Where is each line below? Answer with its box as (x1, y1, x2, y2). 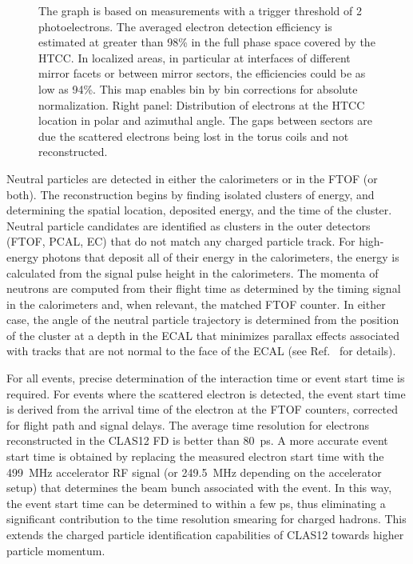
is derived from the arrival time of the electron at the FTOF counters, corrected (6, 401, 399, 418)
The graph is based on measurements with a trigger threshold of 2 (38, 2, 363, 18)
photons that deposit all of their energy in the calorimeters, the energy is (42, 248, 399, 265)
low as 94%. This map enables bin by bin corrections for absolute (38, 80, 358, 97)
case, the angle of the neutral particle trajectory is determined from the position (6, 311, 399, 328)
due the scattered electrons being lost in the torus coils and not (38, 127, 349, 144)
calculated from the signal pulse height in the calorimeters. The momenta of (6, 264, 379, 281)
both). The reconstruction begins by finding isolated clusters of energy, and (6, 186, 375, 202)
